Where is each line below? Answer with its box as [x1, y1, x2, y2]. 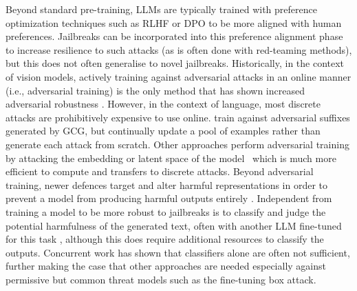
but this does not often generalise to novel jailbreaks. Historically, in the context [6, 56, 345, 70]
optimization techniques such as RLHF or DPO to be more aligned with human [6, 15, 342, 30]
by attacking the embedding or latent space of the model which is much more [6, 150, 336, 165]
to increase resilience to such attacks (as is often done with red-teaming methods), [6, 42, 352, 57]
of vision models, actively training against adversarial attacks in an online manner [6, 69, 351, 83]
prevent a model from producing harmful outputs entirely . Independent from [6, 191, 332, 205]
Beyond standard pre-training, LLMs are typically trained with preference [6, 2, 317, 16]
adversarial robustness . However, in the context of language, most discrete [6, 97, 321, 111]
